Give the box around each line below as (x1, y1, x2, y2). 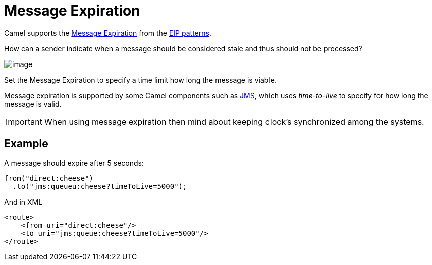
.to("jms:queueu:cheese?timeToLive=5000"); (12, 182, 187, 190)
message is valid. (4, 99, 62, 108)
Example (4, 137, 48, 150)
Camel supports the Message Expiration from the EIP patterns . (4, 28, 211, 37)
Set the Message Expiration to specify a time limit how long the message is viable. (4, 75, 277, 84)
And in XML (4, 197, 43, 206)
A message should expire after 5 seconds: (4, 158, 144, 167)
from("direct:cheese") (4, 174, 94, 182)
